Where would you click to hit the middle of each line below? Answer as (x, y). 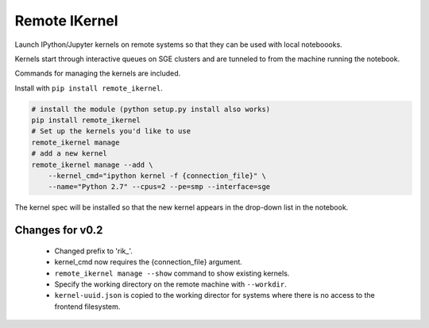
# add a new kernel (69, 154)
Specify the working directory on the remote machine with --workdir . (170, 284)
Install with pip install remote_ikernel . (89, 88)
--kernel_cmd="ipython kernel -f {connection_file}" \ (157, 176)
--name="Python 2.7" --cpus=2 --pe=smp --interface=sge (159, 187)
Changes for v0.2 (59, 230)
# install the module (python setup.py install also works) (151, 109)
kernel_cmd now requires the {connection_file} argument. (148, 262)
